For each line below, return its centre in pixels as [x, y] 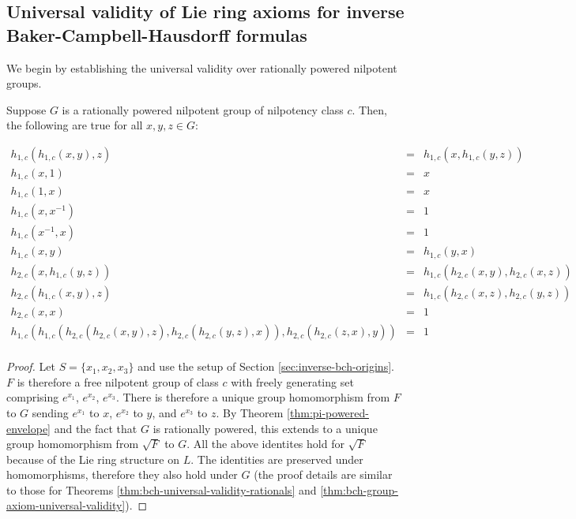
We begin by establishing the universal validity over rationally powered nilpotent [202, 67]
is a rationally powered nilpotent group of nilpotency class [203, 109]
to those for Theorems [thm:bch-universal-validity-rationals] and [162, 489]
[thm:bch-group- [360, 489]
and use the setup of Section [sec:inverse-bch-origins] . [266, 366]
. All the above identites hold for [265, 444]
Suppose [26, 109]
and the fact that [96, 428]
